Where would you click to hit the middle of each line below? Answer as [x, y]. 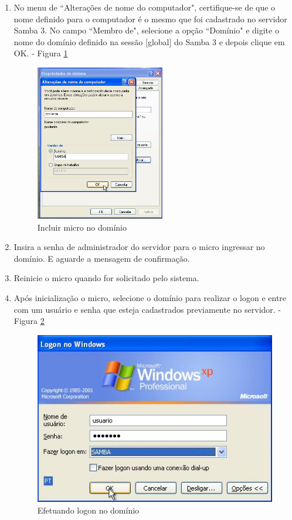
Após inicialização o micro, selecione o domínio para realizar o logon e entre [150, 297]
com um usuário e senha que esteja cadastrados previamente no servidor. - [147, 309]
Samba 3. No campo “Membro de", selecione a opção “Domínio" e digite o [146, 30]
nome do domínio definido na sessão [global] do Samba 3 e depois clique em [149, 41]
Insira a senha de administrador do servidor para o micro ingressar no [139, 247]
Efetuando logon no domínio [88, 510]
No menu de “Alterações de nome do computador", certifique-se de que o [145, 7]
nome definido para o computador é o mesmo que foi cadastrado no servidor [150, 18]
